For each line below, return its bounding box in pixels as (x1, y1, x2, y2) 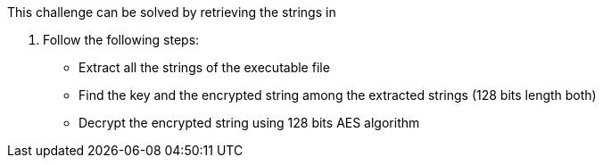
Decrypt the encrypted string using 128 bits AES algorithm (78, 115, 420, 130)
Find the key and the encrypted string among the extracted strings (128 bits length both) (78, 87, 597, 103)
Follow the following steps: (43, 32, 200, 47)
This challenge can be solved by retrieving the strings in (7, 4, 336, 20)
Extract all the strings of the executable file (78, 60, 330, 75)
